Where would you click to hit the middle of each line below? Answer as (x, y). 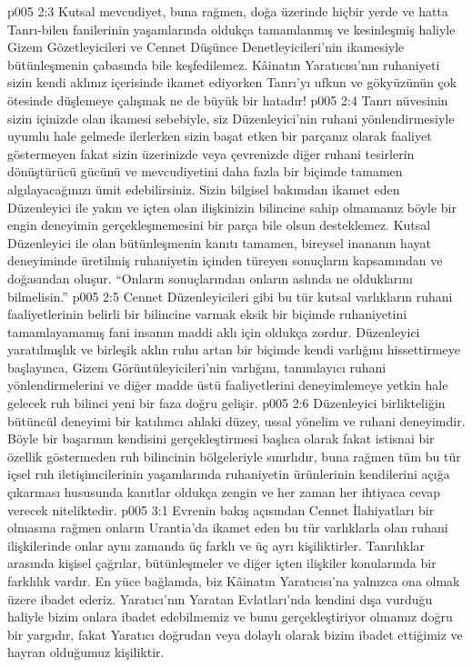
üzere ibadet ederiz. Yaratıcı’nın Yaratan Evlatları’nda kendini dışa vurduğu (220, 598)
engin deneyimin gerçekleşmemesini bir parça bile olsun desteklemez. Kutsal (219, 225)
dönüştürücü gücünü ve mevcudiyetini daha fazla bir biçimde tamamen (205, 171)
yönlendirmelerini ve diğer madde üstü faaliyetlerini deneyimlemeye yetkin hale (228, 385)
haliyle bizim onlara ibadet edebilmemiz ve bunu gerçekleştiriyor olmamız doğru (230, 617)
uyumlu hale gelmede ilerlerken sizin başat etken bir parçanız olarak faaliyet (220, 136)
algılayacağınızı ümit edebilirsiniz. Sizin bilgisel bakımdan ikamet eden (204, 189)
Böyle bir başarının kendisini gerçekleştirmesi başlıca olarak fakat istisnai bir (221, 438)
